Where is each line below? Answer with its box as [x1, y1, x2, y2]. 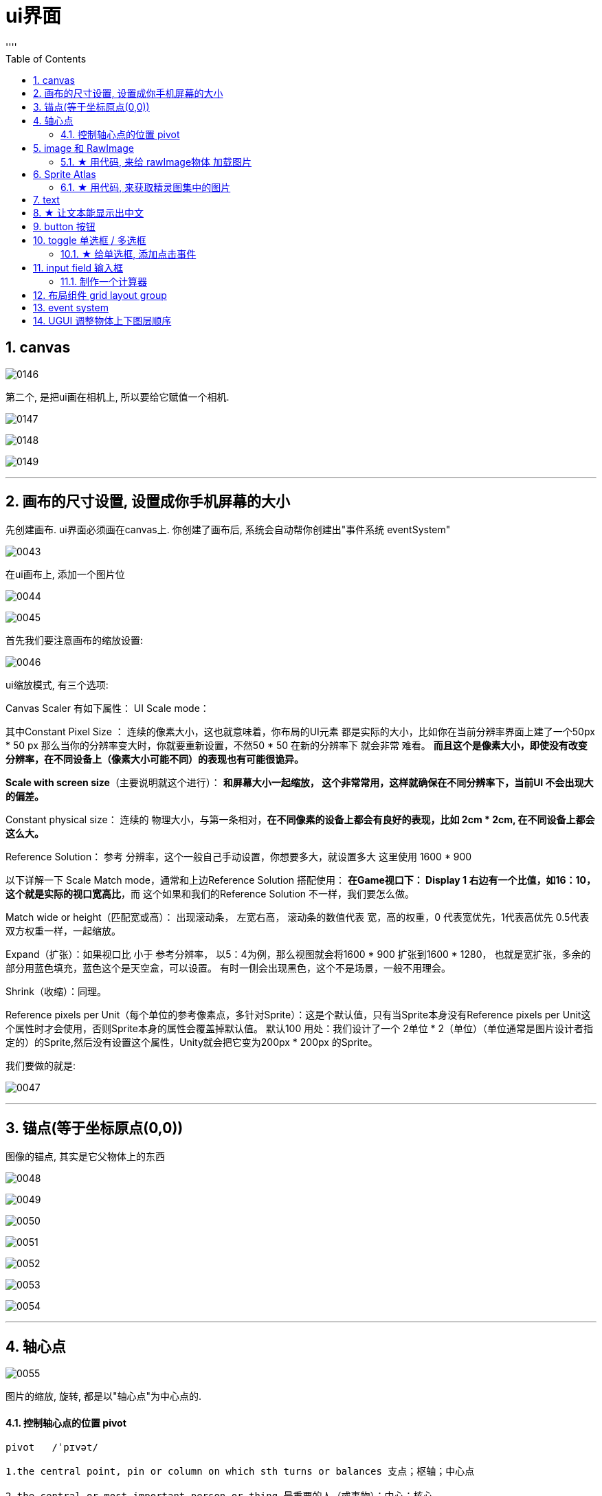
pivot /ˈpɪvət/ [5, 1442, 98, 1453]
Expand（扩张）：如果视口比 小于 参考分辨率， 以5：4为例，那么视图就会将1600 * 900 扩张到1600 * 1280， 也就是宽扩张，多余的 [5, 948, 591, 961]
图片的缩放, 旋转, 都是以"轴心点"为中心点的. [5, 1390, 202, 1403]
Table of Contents [5, 52, 87, 65]
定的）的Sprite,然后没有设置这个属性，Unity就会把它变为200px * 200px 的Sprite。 [5, 1036, 378, 1049]
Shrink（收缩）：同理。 [5, 985, 107, 998]
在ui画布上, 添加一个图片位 [5, 568, 125, 581]
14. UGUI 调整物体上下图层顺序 [33, 314, 172, 326]
